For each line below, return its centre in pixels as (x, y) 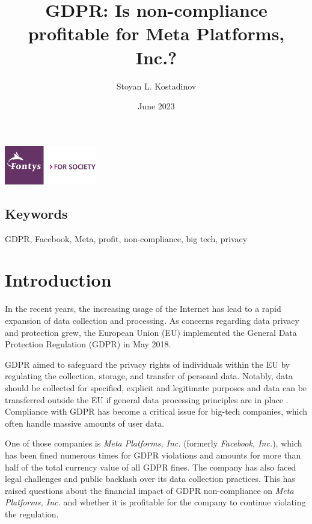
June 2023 (156, 106)
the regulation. (32, 513)
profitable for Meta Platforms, (156, 33)
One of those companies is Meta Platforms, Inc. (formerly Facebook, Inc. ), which (154, 443)
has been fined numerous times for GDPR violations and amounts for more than (153, 455)
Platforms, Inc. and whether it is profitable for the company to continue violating (155, 502)
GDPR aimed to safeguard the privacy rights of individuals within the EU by (148, 364)
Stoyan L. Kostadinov (156, 86)
